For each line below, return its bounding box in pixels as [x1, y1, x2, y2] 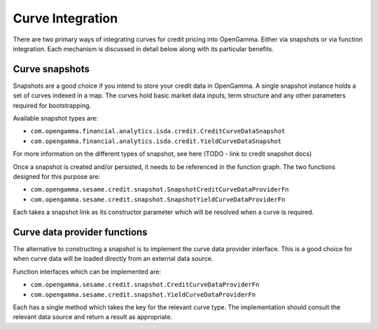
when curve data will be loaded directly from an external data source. [13, 255, 213, 263]
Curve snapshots [13, 63, 90, 75]
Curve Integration [13, 11, 118, 26]
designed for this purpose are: [13, 172, 101, 180]
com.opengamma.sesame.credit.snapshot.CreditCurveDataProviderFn [30, 281, 260, 289]
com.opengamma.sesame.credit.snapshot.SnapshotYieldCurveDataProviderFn [30, 195, 286, 203]
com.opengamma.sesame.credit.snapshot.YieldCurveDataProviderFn [30, 290, 256, 298]
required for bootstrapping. [13, 101, 91, 109]
